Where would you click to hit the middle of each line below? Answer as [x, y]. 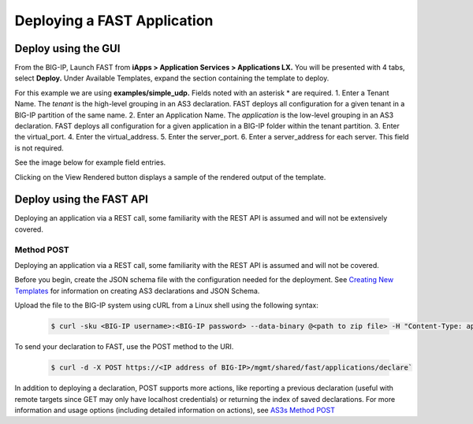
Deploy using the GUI [67, 48]
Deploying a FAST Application [114, 20]
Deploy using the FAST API [82, 200]
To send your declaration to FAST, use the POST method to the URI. [124, 347]
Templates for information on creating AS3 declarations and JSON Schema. [137, 291]
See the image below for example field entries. [90, 162]
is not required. [39, 148]
